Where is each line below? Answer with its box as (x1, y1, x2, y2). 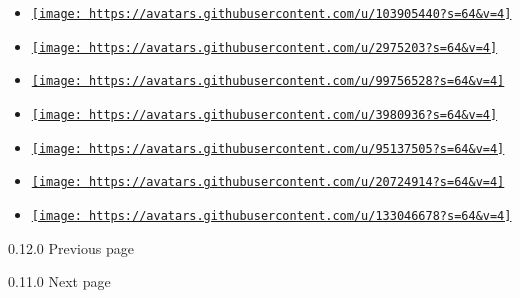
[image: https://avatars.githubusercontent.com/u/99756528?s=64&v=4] (31, 74, 505, 89)
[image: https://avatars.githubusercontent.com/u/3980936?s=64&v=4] (31, 107, 498, 122)
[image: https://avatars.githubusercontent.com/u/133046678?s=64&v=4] (31, 208, 512, 223)
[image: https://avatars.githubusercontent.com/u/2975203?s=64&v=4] (31, 40, 498, 55)
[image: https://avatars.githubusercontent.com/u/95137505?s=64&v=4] (31, 141, 505, 156)
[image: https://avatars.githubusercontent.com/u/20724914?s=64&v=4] (31, 175, 505, 190)
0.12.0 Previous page (8, 237, 134, 258)
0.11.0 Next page (8, 271, 111, 292)
